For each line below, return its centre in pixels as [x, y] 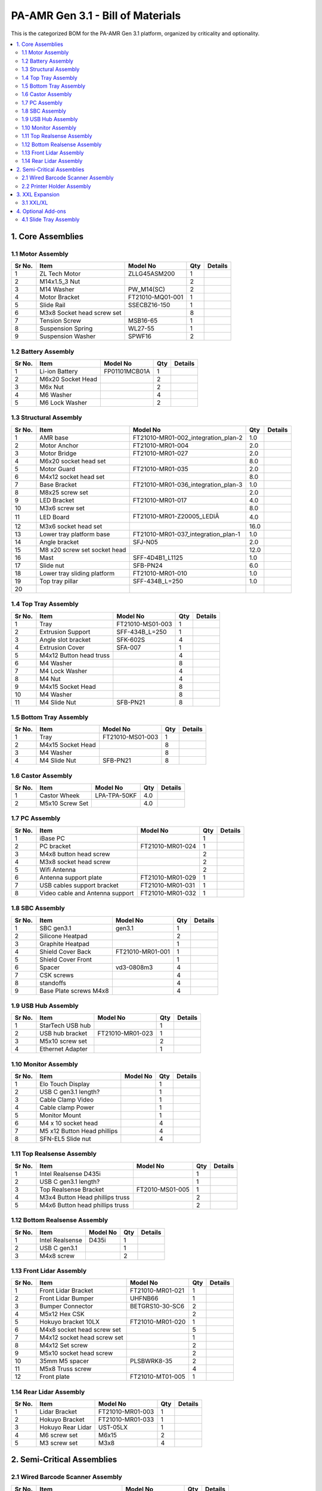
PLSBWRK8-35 [151, 1361]
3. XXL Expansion [38, 194]
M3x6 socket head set [71, 526]
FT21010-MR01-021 [157, 1291]
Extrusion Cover [62, 647]
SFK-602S [131, 639]
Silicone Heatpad [64, 936]
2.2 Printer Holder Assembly [56, 186]
